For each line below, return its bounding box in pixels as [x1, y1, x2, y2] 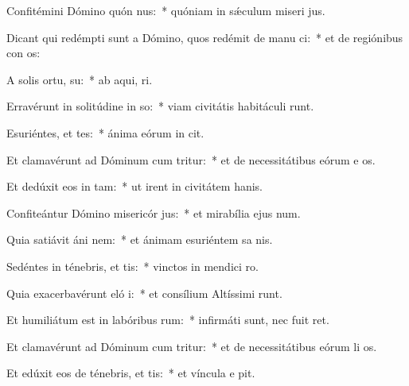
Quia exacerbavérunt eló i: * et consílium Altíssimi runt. [6, 284, 282, 301]
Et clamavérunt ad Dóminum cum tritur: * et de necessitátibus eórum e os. [6, 151, 376, 168]
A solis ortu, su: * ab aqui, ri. [6, 71, 153, 87]
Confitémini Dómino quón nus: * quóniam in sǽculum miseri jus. [6, 2, 325, 18]
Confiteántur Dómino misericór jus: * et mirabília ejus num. [6, 204, 301, 221]
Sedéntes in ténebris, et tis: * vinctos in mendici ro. [6, 257, 259, 274]
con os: [6, 44, 41, 61]
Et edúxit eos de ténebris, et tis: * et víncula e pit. [6, 365, 255, 381]
